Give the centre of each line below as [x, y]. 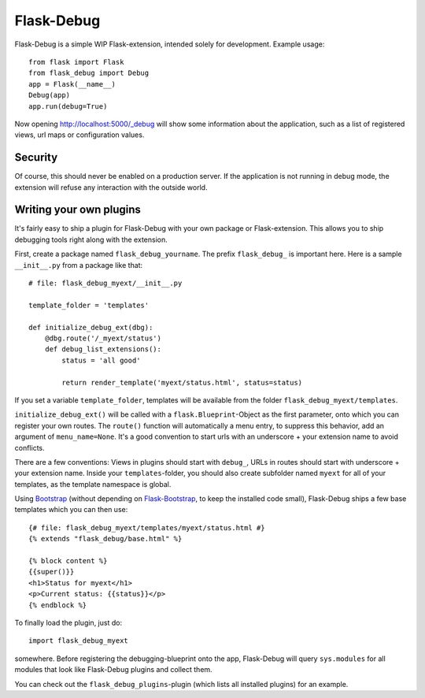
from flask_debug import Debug [89, 73]
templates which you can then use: [71, 510]
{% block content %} [68, 561]
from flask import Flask [76, 62]
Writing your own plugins [78, 210]
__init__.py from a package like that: [79, 265]
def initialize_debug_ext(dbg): [91, 327]
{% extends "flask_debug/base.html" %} [105, 539]
